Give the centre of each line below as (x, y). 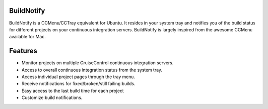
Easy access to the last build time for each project (73, 91)
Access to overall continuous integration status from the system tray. (92, 70)
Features (23, 51)
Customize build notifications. (52, 98)
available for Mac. (27, 37)
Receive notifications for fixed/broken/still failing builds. (78, 84)
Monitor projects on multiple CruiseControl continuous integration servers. (98, 63)
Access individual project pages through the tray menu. (78, 77)
